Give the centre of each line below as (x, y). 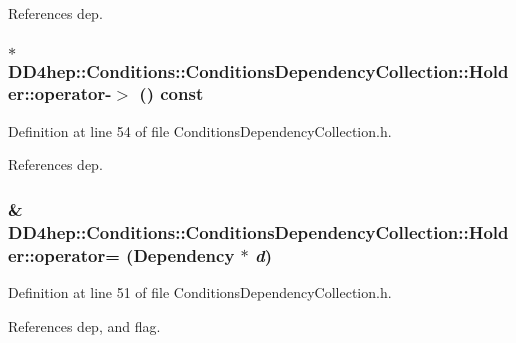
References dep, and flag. (84, 325)
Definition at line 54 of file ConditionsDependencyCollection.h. (200, 130)
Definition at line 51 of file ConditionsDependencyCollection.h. (200, 291)
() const (171, 93)
